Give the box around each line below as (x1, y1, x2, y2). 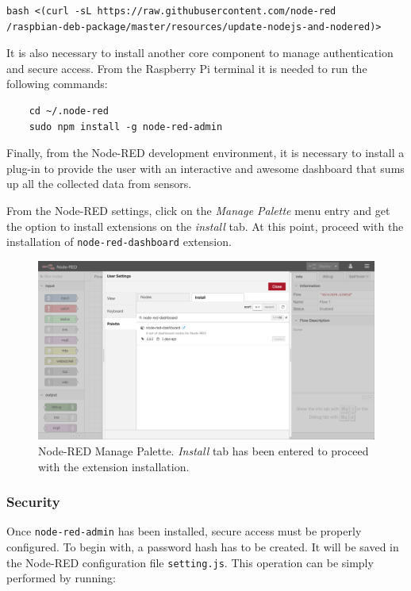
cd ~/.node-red (29, 105, 109, 117)
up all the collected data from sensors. (6, 175, 192, 192)
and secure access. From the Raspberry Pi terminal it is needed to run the (6, 59, 367, 76)
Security (6, 492, 60, 512)
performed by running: (6, 570, 116, 586)
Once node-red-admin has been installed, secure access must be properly (6, 523, 362, 539)
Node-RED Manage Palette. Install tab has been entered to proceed (38, 443, 369, 459)
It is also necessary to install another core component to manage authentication (6, 44, 394, 61)
